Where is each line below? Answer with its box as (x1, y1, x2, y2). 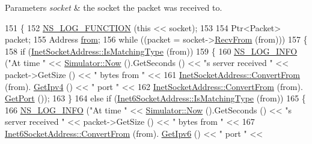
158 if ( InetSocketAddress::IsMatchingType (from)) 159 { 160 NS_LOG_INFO (5, 44, 298, 57)
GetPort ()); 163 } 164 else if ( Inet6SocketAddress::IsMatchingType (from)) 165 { (5, 92, 306, 104)
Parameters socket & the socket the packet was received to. (5, 1, 222, 13)
